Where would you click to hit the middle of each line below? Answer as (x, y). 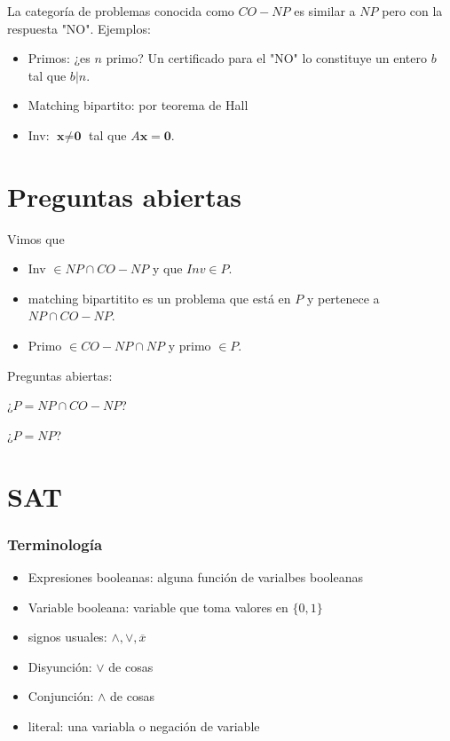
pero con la (412, 11)
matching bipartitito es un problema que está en (159, 298)
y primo (189, 346)
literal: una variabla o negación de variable (144, 726)
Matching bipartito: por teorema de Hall (138, 105)
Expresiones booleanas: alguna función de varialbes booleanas (195, 577)
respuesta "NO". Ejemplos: (79, 28)
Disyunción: (60, 666)
